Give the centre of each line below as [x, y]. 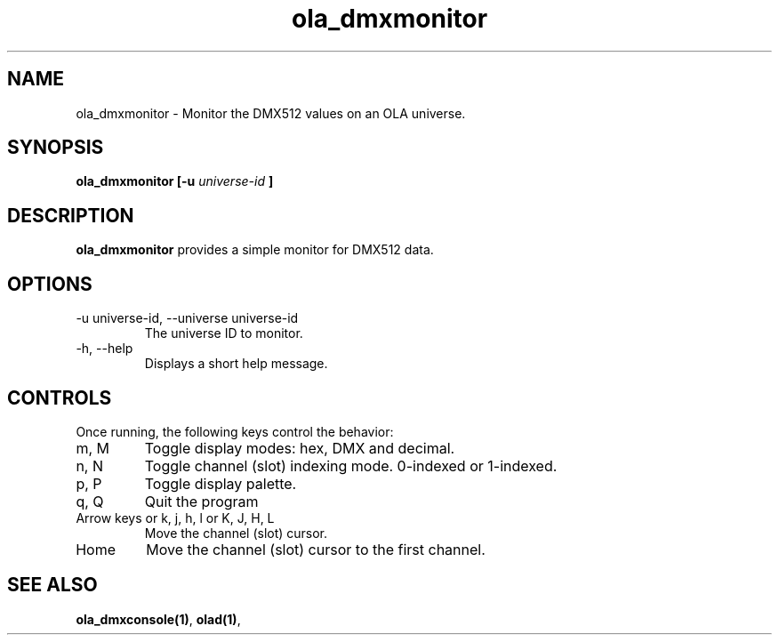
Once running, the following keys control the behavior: [235, 431]
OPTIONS [50, 284]
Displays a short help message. [236, 364]
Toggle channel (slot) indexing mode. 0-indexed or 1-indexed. [351, 465]
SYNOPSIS [56, 148]
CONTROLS [60, 397]
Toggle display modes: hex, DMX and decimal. [300, 448]
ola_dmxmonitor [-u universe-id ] [175, 181]
